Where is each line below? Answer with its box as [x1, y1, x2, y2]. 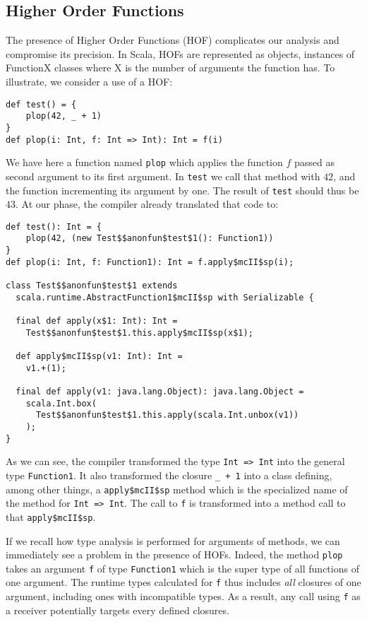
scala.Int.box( [25, 398, 97, 409]
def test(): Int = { [6, 221, 102, 232]
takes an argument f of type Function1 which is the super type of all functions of [6, 561, 359, 575]
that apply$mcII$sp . [6, 509, 96, 524]
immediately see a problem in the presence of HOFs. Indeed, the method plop [6, 547, 343, 562]
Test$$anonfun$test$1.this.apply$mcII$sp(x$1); [25, 327, 253, 338]
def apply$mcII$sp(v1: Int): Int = [16, 351, 183, 361]
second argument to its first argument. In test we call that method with [6, 168, 320, 183]
